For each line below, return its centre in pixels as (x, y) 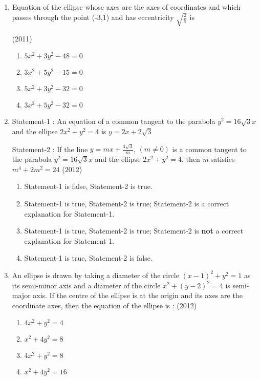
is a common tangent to (209, 149)
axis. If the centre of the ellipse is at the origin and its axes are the (138, 295)
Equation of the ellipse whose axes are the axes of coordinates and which (126, 7)
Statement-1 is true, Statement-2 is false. (88, 258)
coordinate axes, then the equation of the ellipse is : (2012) (104, 305)
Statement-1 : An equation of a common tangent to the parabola (114, 121)
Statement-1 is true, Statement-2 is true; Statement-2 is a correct (127, 203)
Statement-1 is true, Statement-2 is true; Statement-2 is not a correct (134, 231)
